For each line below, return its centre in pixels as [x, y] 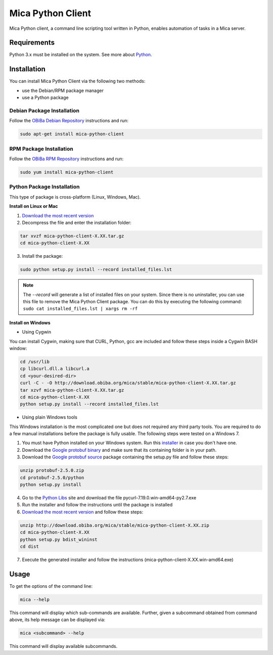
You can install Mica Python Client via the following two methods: [77, 81]
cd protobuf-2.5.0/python [52, 477]
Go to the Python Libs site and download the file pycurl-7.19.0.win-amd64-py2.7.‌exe [109, 497]
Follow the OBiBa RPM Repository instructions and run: [66, 159]
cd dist [29, 546]
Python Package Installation [45, 187]
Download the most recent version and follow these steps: [83, 512]
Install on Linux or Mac [34, 206]
